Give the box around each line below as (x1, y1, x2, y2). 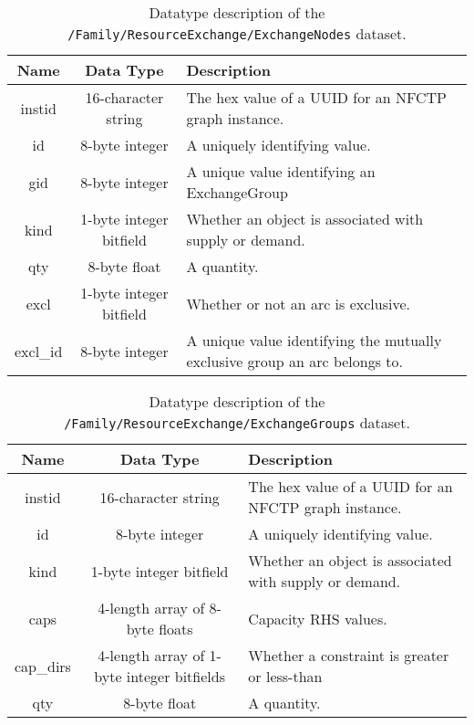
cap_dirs (15, 655, 71, 677)
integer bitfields (126, 666, 225, 687)
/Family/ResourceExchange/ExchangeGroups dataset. (64, 412, 410, 433)
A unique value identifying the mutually (186, 330, 442, 351)
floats (159, 618, 193, 639)
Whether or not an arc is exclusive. (186, 292, 411, 314)
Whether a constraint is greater (248, 645, 449, 666)
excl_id (15, 340, 63, 362)
